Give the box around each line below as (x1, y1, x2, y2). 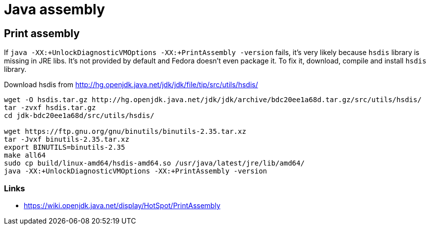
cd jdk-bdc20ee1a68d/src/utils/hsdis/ (4, 112, 155, 120)
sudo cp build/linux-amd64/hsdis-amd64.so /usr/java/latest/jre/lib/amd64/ (4, 159, 305, 168)
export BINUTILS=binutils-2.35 (4, 143, 125, 152)
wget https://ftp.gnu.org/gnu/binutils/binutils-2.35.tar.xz (4, 127, 246, 136)
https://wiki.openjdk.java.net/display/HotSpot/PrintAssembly (24, 201, 220, 210)
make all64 (4, 151, 46, 160)
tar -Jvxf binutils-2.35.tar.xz (4, 135, 129, 144)
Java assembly (4, 1, 105, 18)
